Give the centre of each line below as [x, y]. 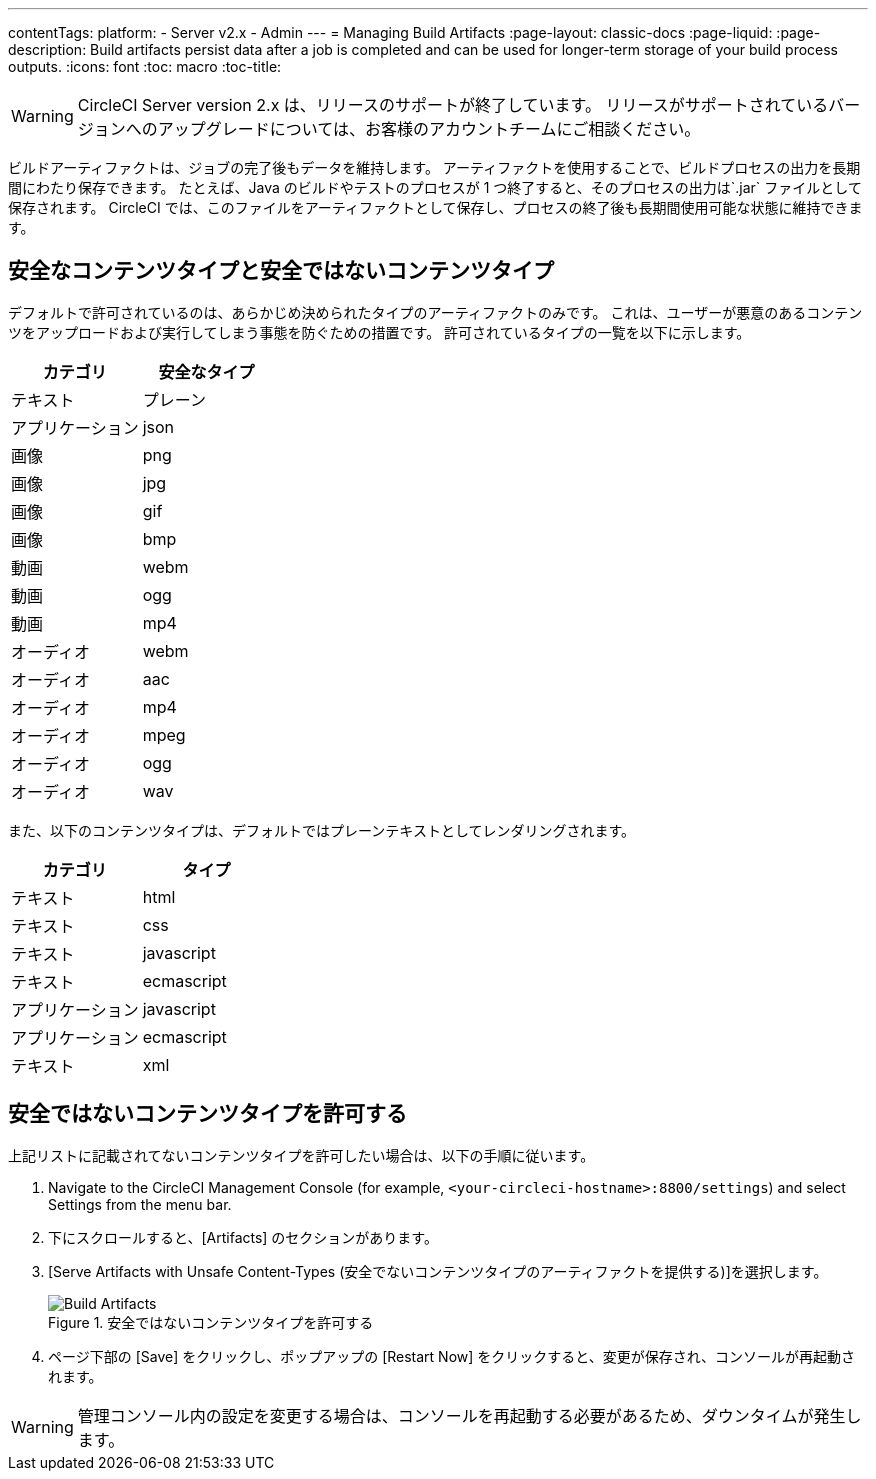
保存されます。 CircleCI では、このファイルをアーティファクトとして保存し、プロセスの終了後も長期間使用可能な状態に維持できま [435, 207]
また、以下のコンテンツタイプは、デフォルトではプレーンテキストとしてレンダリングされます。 [322, 830]
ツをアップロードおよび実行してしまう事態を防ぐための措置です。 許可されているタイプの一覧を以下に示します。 [379, 332]
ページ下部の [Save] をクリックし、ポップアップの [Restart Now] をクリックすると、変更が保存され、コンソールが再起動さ [451, 1356]
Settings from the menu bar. [140, 1204]
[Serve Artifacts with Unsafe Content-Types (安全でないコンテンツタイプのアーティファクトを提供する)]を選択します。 [438, 1271]
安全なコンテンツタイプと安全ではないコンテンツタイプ [281, 271]
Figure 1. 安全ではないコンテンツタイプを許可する [211, 1322]
